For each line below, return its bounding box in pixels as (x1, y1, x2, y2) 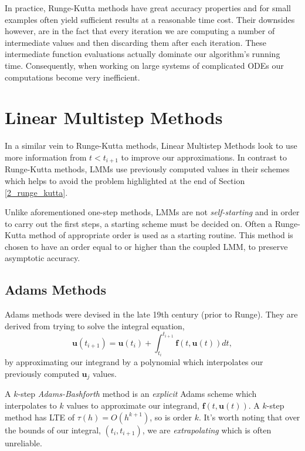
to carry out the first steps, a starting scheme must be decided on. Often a (5, 217, 272, 229)
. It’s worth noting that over (198, 410, 300, 423)
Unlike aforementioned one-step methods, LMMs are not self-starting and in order (5, 206, 300, 218)
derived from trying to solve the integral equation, (5, 319, 185, 332)
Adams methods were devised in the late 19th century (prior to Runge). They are (5, 308, 298, 320)
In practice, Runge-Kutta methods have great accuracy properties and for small (5, 2, 291, 14)
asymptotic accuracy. (5, 252, 80, 264)
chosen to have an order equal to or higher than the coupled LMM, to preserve (5, 240, 288, 252)
